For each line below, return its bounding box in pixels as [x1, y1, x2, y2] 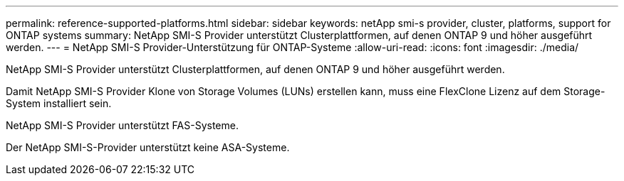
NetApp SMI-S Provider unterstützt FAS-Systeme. [6, 119, 239, 131]
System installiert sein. [6, 97, 112, 109]
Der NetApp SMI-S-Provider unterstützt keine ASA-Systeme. [6, 141, 290, 153]
